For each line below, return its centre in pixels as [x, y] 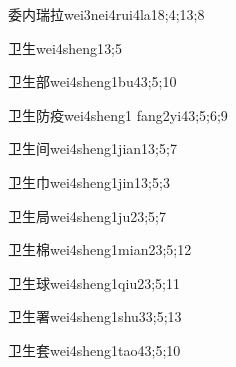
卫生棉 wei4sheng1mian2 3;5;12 [100, 249]
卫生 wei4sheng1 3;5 [65, 47]
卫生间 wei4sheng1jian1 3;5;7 [92, 148]
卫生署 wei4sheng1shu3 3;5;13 [95, 316]
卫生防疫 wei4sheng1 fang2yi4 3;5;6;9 [118, 114]
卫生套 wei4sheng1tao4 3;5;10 [94, 349]
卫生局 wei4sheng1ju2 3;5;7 [87, 215]
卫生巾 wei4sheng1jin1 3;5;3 [89, 181]
